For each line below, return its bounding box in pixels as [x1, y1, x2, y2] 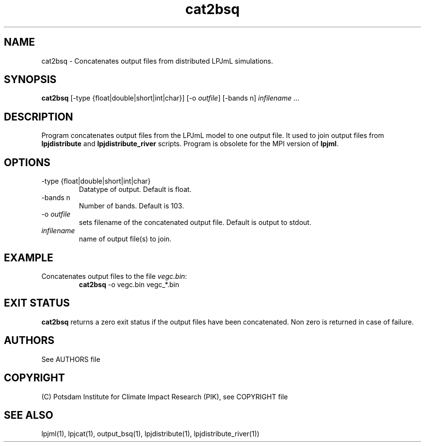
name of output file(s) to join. [79, 235, 172, 243]
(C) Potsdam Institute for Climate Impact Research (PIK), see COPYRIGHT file [41, 392, 288, 401]
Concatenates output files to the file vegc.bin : [41, 272, 187, 280]
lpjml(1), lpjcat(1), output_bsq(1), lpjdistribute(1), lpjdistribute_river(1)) [41, 429, 260, 438]
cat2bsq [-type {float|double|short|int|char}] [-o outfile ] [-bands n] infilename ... [41, 94, 300, 103]
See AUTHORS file [41, 355, 100, 363]
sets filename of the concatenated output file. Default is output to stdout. [79, 218, 311, 227]
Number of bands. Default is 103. [79, 202, 184, 210]
